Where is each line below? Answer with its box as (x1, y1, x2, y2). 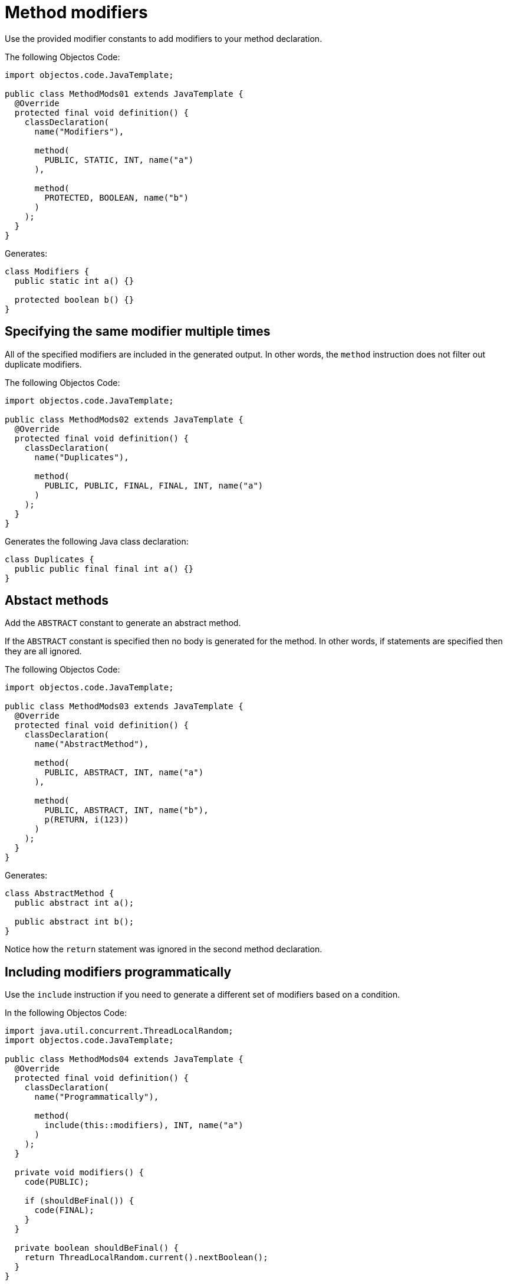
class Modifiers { (5, 266, 90, 276)
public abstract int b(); (14, 917, 134, 927)
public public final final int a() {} (14, 563, 194, 573)
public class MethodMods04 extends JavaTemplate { (5, 1054, 243, 1064)
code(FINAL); (34, 1205, 94, 1215)
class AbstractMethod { (5, 889, 114, 899)
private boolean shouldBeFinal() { (14, 1243, 179, 1253)
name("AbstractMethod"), (34, 739, 149, 749)
